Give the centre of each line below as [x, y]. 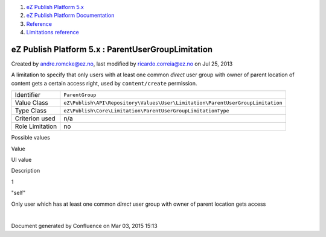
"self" [18, 193]
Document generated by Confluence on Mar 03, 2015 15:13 [84, 226]
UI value [21, 160]
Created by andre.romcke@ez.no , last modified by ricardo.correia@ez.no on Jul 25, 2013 [122, 64]
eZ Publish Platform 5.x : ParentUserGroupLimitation [112, 49]
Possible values [31, 138]
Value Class [31, 103]
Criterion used [35, 118]
